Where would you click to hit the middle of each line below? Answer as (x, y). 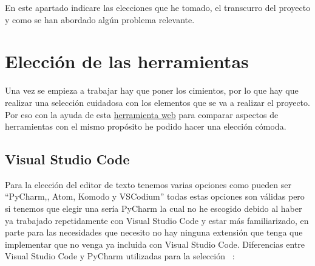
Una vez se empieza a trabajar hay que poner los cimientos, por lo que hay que (152, 90)
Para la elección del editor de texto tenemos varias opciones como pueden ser (148, 184)
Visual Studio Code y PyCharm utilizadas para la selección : (120, 256)
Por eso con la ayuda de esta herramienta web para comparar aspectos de (142, 114)
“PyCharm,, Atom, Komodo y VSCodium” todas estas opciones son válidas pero (155, 196)
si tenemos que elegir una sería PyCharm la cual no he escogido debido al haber (154, 208)
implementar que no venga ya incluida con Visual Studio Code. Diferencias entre (155, 244)
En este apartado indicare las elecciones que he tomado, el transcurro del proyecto (158, 7)
